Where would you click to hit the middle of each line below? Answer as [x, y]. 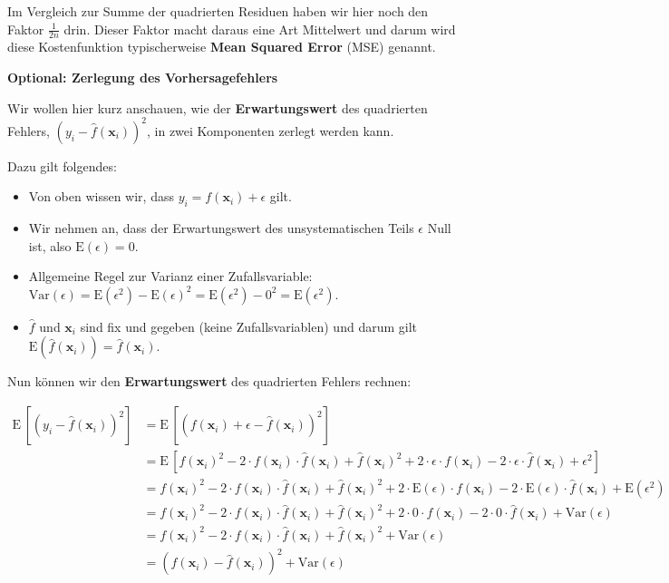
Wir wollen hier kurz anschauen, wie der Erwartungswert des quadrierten [218, 107]
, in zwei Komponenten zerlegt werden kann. [271, 130]
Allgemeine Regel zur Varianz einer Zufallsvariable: [170, 276]
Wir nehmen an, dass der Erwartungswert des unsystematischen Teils [221, 228]
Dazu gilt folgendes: [62, 165]
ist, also [50, 245]
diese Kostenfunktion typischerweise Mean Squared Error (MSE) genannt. [222, 47]
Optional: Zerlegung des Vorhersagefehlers [143, 78]
